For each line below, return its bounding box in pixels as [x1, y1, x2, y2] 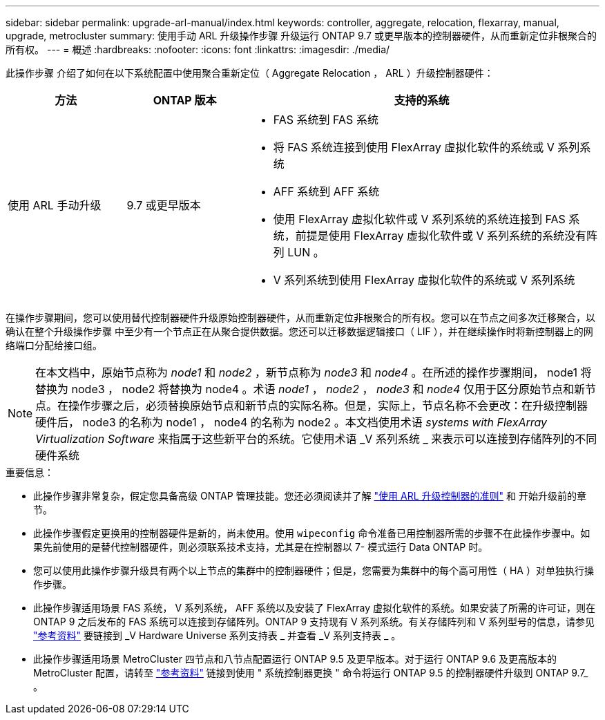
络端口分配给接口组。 [6, 339, 102, 351]
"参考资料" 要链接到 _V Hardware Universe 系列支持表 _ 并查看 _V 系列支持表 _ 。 [33, 629, 401, 641]
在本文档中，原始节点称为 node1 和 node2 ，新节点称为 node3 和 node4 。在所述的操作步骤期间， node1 [35, 366, 578, 379]
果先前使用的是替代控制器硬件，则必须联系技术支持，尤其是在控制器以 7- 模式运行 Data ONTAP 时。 [33, 541, 488, 553]
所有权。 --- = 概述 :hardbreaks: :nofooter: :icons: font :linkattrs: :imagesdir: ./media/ [6, 44, 390, 55]
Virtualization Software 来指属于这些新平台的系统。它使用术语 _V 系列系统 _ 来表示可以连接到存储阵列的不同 [35, 432, 597, 446]
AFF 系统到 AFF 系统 [273, 184, 380, 198]
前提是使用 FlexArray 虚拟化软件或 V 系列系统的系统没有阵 [295, 229, 597, 243]
